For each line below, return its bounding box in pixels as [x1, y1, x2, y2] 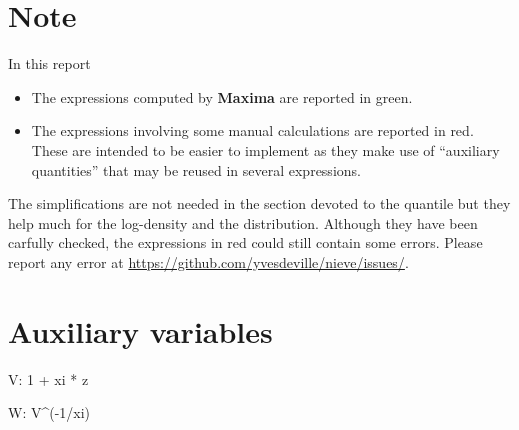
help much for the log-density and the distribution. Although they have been [8, 212, 478, 233]
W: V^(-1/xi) [8, 402, 91, 423]
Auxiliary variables [8, 310, 273, 351]
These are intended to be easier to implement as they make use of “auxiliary [31, 139, 500, 160]
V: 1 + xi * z [8, 368, 89, 389]
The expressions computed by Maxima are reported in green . [31, 86, 413, 107]
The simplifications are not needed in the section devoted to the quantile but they [8, 193, 511, 214]
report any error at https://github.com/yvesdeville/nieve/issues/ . [8, 251, 409, 272]
